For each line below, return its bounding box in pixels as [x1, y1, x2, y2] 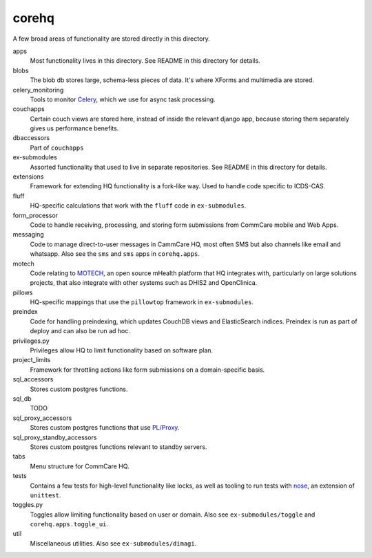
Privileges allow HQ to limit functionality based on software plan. [30, 346, 214, 355]
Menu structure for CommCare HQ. [30, 462, 130, 470]
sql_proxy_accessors [12, 414, 72, 422]
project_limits [12, 356, 51, 364]
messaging [12, 230, 44, 239]
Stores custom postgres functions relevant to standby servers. [30, 442, 207, 451]
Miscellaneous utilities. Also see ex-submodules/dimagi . [30, 539, 197, 548]
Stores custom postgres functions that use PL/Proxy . [30, 424, 180, 432]
